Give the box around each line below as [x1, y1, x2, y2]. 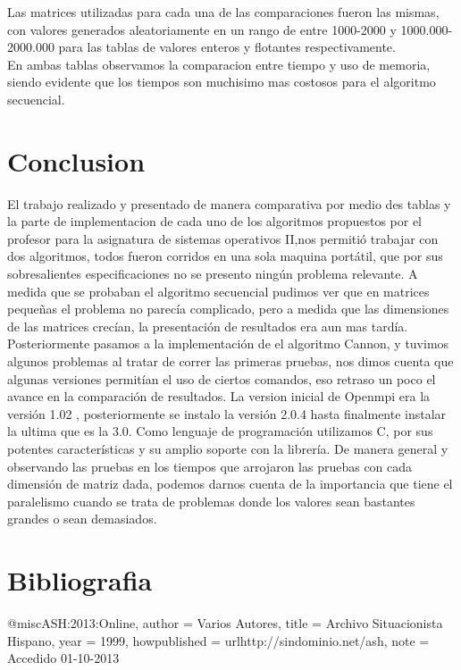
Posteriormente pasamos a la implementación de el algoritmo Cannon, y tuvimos [7, 334, 449, 353]
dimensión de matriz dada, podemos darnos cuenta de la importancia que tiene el [7, 474, 453, 493]
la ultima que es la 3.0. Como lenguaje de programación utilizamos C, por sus [7, 422, 433, 440]
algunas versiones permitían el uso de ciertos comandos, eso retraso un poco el [7, 369, 436, 388]
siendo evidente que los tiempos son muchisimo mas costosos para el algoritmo [7, 72, 436, 91]
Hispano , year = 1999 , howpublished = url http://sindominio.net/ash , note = [7, 631, 430, 649]
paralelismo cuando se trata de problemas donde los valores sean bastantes [7, 491, 415, 510]
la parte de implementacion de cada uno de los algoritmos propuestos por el [7, 212, 423, 230]
